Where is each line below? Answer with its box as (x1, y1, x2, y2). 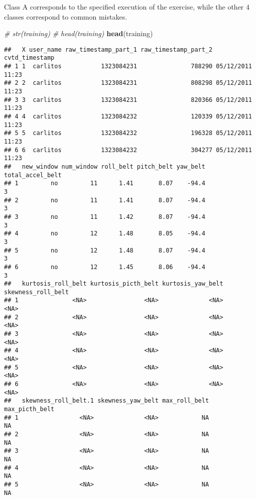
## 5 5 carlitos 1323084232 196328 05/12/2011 (4, 130, 252, 137)
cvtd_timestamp (4, 54, 55, 62)
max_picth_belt (4, 406, 55, 413)
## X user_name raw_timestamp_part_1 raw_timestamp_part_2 (4, 46, 213, 53)
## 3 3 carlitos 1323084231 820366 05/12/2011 (4, 96, 252, 103)
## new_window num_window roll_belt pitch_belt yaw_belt (4, 163, 205, 170)
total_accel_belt (4, 171, 62, 179)
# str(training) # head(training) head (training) (4, 28, 153, 39)
